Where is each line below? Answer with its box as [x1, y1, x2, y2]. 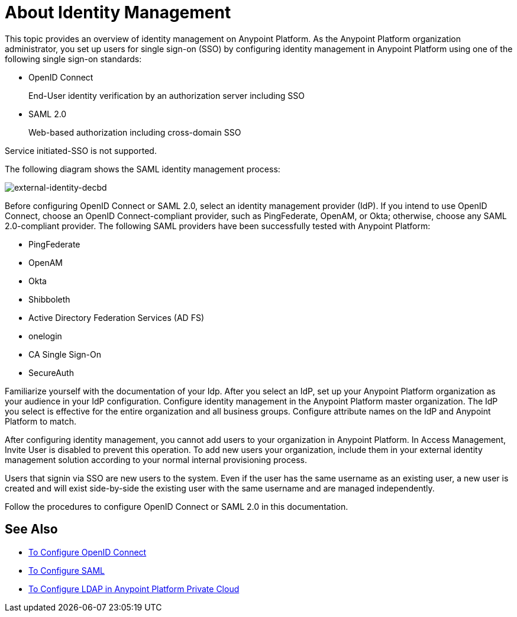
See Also [5, 522, 58, 537]
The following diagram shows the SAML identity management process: [5, 163, 280, 174]
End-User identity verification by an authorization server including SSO [28, 90, 305, 101]
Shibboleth [28, 294, 70, 304]
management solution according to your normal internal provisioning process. [5, 454, 307, 465]
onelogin [28, 330, 62, 341]
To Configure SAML [28, 565, 105, 576]
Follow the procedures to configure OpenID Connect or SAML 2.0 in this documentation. [5, 501, 348, 512]
